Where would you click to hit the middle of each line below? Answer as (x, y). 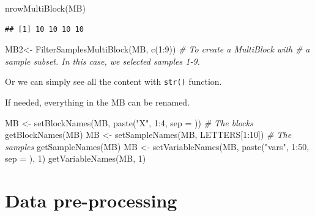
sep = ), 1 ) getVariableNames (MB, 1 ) (76, 158)
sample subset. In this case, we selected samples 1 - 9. (102, 61)
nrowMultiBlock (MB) (45, 8)
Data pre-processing (91, 200)
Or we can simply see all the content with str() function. (113, 81)
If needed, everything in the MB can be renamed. (98, 102)
